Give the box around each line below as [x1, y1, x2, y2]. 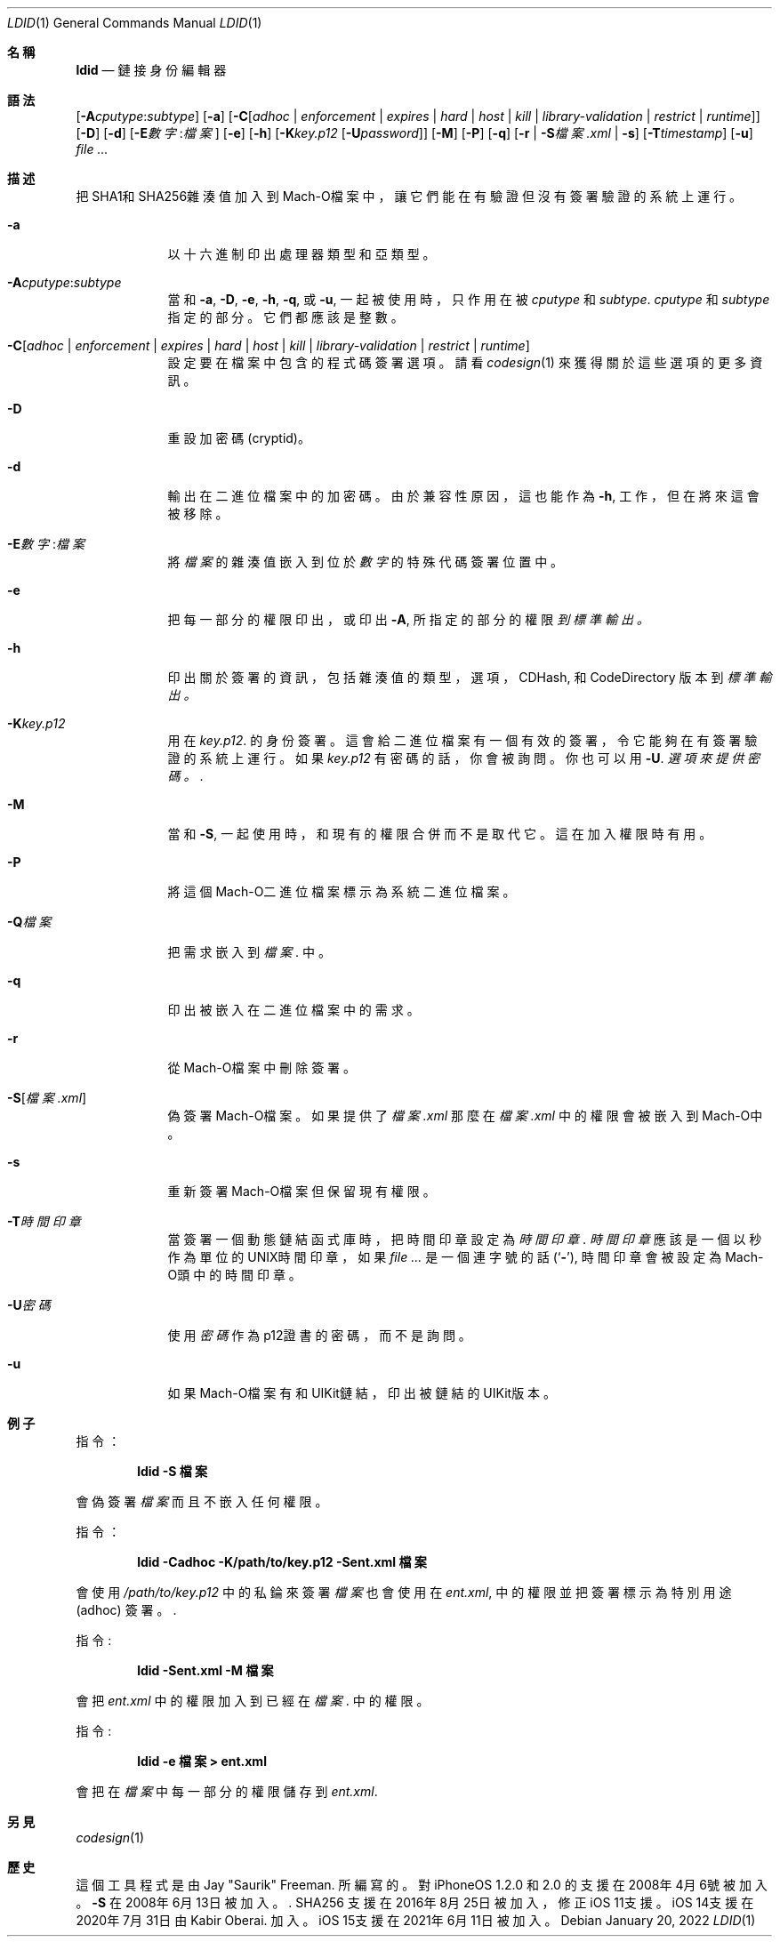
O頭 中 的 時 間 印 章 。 [167, 1267, 302, 1282]
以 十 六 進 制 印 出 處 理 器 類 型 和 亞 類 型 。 [167, 246, 436, 261]
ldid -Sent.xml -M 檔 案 [137, 1663, 274, 1678]
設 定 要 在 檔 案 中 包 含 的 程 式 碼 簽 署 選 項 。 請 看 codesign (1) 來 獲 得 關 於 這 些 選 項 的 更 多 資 [167, 355, 763, 370]
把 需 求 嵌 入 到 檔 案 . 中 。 [167, 944, 332, 959]
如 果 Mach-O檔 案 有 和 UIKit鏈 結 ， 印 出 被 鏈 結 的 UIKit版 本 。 [167, 1385, 557, 1400]
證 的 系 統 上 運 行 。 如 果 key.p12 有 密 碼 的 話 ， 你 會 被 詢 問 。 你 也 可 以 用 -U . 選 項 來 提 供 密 [167, 750, 760, 766]
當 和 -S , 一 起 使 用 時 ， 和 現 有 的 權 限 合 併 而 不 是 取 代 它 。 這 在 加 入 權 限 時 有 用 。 [167, 826, 712, 841]
